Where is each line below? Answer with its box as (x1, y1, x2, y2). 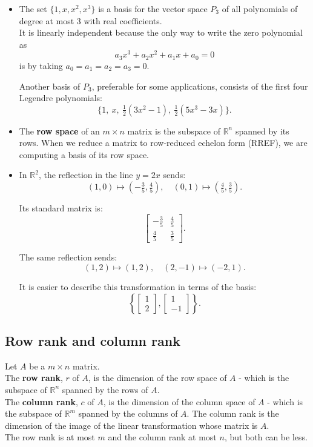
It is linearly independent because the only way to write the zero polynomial (19, 26, 303, 39)
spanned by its (235, 124, 289, 137)
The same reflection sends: (19, 251, 117, 263)
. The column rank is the (186, 407, 279, 420)
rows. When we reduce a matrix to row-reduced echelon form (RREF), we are (19, 136, 308, 149)
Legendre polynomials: (19, 91, 103, 104)
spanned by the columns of (78, 407, 178, 420)
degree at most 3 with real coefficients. (19, 14, 162, 27)
